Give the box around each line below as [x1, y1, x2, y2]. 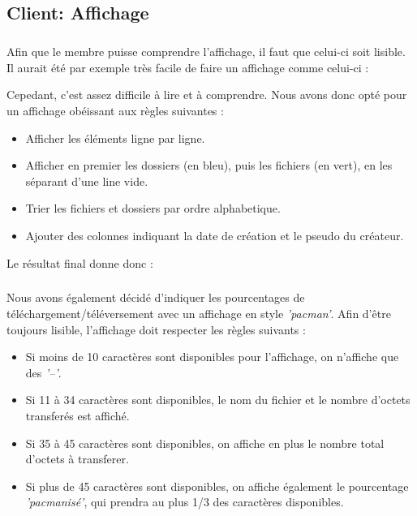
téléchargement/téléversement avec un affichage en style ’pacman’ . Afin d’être [6, 305, 391, 322]
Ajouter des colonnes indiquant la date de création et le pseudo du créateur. [25, 226, 404, 243]
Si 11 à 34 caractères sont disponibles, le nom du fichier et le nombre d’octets [25, 391, 411, 408]
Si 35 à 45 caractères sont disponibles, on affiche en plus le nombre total [25, 434, 385, 451]
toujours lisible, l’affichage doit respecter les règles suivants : [6, 320, 306, 338]
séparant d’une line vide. [25, 172, 148, 189]
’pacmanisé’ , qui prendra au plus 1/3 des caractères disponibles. [25, 493, 344, 510]
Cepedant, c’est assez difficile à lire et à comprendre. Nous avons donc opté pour [6, 86, 407, 103]
